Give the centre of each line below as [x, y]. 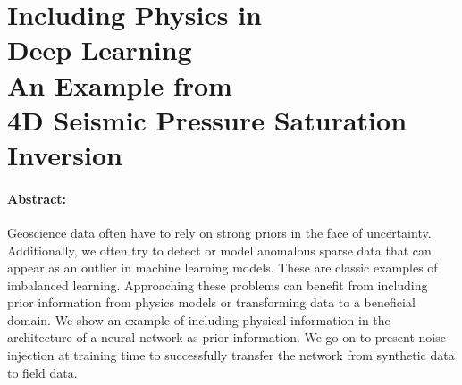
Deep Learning [100, 50]
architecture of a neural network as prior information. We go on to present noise [227, 337]
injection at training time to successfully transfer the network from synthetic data [231, 355]
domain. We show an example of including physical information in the [199, 319]
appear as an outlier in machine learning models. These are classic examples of [223, 268]
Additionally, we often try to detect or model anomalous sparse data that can [219, 250]
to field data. [42, 372]
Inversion [65, 154]
